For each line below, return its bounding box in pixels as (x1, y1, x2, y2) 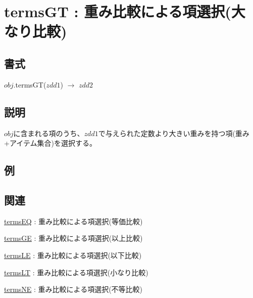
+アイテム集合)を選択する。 (4, 138, 96, 148)
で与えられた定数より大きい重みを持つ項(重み (98, 127, 249, 138)
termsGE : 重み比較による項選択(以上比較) (4, 233, 143, 243)
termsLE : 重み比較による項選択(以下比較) (4, 249, 142, 260)
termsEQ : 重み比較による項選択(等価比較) (4, 216, 143, 226)
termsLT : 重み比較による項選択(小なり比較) (4, 267, 148, 277)
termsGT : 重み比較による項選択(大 (4, 1, 245, 22)
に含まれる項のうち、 (13, 127, 84, 138)
